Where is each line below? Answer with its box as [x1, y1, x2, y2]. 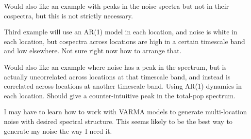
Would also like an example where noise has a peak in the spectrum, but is [4, 62, 227, 72]
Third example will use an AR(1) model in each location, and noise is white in [4, 27, 237, 37]
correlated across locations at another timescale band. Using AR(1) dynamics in [4, 81, 242, 91]
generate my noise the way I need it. [4, 125, 112, 136]
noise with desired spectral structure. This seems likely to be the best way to [4, 116, 233, 126]
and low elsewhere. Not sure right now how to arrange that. [4, 46, 182, 56]
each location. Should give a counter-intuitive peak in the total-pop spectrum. [4, 90, 235, 100]
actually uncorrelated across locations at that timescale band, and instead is [4, 71, 231, 81]
